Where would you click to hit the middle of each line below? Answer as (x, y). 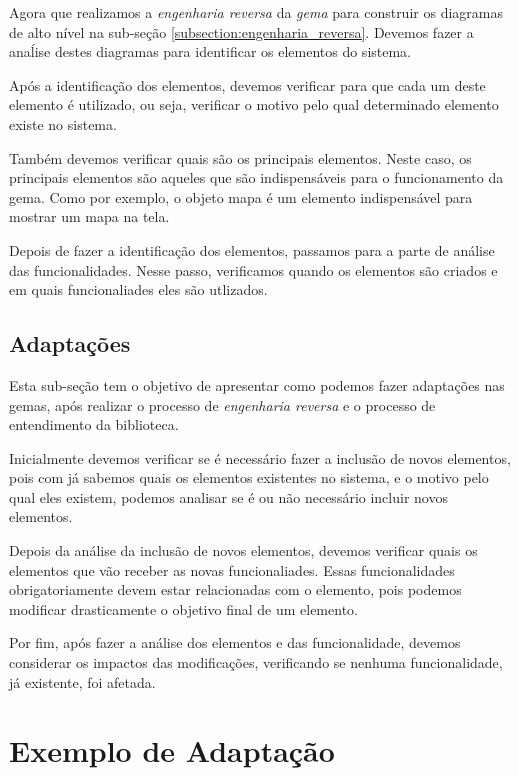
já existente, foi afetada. (82, 681)
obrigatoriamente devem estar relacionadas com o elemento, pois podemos (235, 589)
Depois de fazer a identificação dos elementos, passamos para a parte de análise (252, 249)
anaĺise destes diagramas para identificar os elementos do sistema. (210, 51)
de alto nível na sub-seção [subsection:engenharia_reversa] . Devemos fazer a (241, 31)
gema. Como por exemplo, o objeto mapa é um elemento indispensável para (241, 196)
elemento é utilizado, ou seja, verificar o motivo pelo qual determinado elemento (254, 104)
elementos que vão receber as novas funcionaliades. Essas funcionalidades (232, 569)
